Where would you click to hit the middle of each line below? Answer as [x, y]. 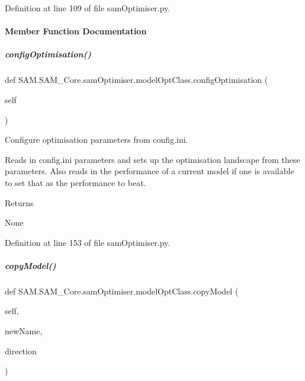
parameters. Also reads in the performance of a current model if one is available [150, 171]
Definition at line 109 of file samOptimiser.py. [88, 8]
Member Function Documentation [76, 31]
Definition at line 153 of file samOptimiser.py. [88, 242]
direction [21, 350]
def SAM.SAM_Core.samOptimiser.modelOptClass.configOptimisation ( [137, 80]
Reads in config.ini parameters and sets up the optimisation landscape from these [152, 159]
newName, [24, 331]
